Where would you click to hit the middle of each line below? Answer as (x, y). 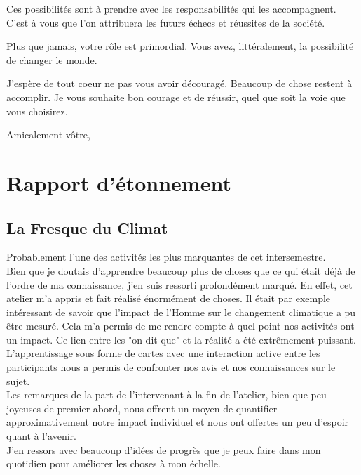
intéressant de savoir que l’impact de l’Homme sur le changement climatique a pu (181, 312)
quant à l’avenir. (42, 436)
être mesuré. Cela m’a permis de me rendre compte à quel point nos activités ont (180, 326)
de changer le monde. (52, 59)
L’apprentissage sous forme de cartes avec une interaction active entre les (163, 353)
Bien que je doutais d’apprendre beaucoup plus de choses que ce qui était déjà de (181, 270)
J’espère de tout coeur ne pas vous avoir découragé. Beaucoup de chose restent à (179, 83)
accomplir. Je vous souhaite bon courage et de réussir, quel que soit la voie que (176, 97)
